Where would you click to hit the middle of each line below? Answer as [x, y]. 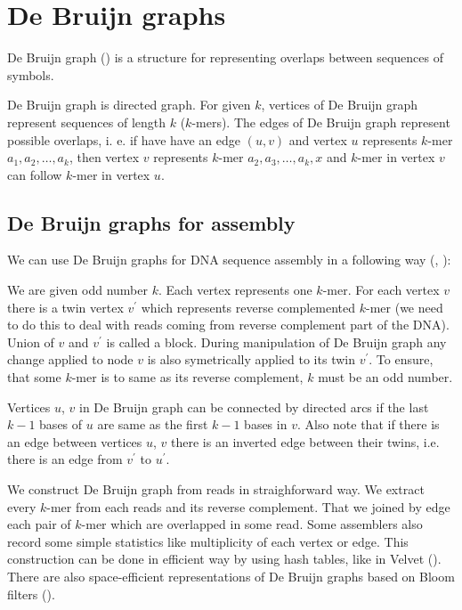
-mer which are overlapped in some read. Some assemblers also [252, 524]
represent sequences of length [87, 122]
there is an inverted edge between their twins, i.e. [305, 441]
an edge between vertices [75, 441]
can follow [35, 174]
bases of [61, 424]
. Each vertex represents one [235, 290]
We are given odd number [77, 290]
